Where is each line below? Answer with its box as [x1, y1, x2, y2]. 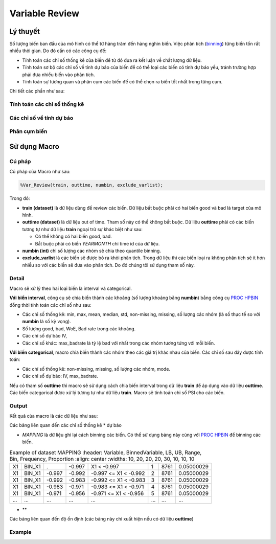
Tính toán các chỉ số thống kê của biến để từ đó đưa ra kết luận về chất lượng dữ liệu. [22, 57, 202, 63]
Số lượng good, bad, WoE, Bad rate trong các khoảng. [22, 325, 136, 332]
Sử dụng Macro [9, 142, 60, 151]
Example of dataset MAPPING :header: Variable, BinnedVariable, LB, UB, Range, [9, 449, 202, 456]
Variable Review [9, 8, 80, 19]
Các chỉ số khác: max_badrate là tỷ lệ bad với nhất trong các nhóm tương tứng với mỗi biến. [22, 340, 215, 346]
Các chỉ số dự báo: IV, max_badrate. [22, 373, 99, 379]
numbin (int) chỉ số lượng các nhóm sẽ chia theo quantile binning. [22, 247, 161, 254]
